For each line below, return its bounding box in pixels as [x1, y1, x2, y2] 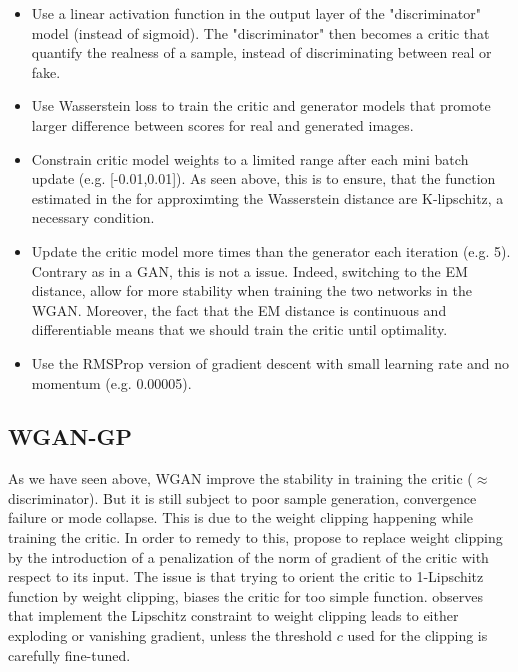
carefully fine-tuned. [8, 644, 131, 665]
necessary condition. [31, 207, 155, 228]
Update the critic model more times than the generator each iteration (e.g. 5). [31, 240, 511, 261]
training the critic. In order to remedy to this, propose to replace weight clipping [8, 527, 503, 548]
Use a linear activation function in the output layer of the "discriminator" [31, 3, 481, 23]
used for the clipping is [347, 625, 488, 646]
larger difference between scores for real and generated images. [31, 114, 414, 135]
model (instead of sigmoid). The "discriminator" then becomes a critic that [31, 22, 490, 43]
